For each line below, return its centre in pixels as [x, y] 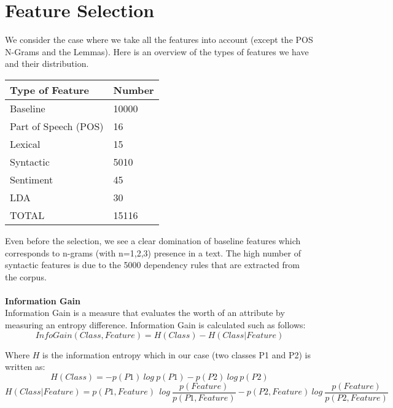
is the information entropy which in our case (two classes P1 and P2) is [177, 354]
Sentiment [32, 179]
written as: [25, 367]
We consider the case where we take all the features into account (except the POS [159, 40]
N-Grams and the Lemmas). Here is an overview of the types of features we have [157, 51]
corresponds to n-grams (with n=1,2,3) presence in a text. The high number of [153, 252]
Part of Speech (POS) [57, 126]
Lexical [25, 144]
